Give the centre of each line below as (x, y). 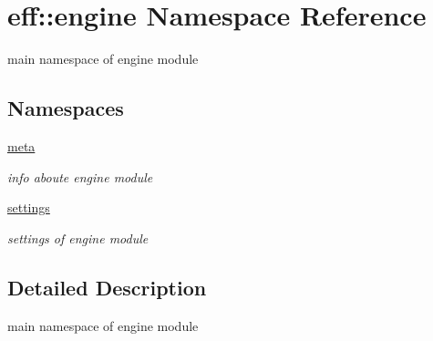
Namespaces (66, 108)
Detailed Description (107, 287)
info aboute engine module (80, 176)
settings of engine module (78, 238)
